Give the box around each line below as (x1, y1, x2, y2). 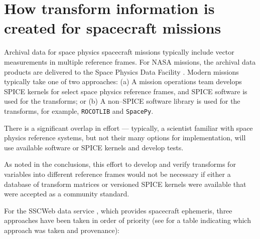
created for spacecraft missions (4, 18, 221, 38)
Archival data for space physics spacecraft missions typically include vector (4, 47, 234, 57)
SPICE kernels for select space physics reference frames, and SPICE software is (4, 86, 247, 96)
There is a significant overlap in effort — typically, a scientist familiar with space (4, 122, 253, 133)
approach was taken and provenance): (4, 224, 119, 235)
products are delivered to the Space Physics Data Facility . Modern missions (4, 66, 239, 77)
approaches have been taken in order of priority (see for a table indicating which (4, 215, 251, 225)
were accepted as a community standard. (4, 188, 129, 199)
